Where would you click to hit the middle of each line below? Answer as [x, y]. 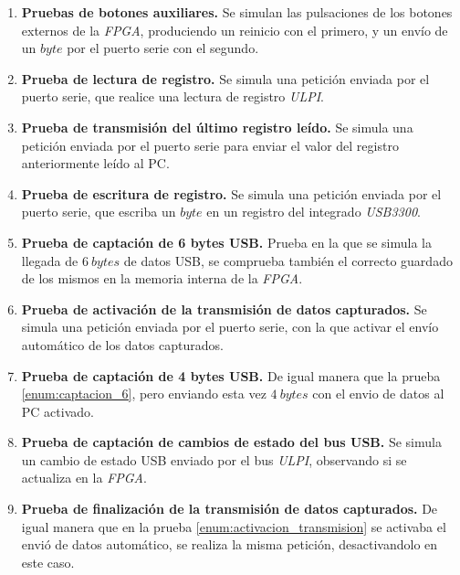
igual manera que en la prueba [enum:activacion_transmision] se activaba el [234, 526]
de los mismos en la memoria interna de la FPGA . [162, 278]
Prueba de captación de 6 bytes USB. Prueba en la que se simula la [226, 242]
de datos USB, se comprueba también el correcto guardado [288, 260]
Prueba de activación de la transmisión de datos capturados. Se [224, 309]
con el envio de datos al [378, 394]
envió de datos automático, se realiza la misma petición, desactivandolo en [230, 544]
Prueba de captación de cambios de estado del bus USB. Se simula [231, 442]
